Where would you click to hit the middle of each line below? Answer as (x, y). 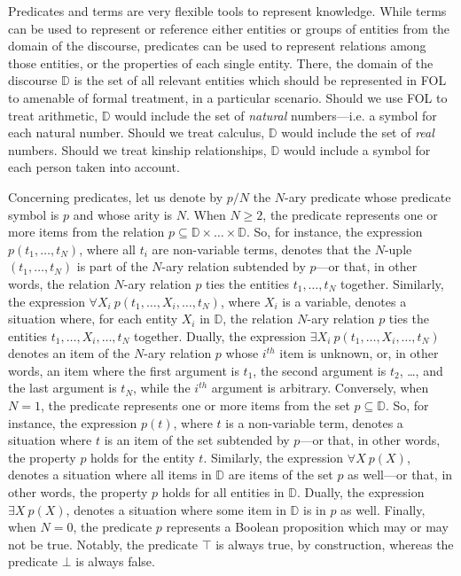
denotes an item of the (69, 353)
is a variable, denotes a (344, 301)
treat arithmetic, (53, 115)
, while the (162, 388)
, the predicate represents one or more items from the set (195, 405)
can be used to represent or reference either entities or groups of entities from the (229, 28)
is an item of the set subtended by (197, 440)
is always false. (115, 561)
